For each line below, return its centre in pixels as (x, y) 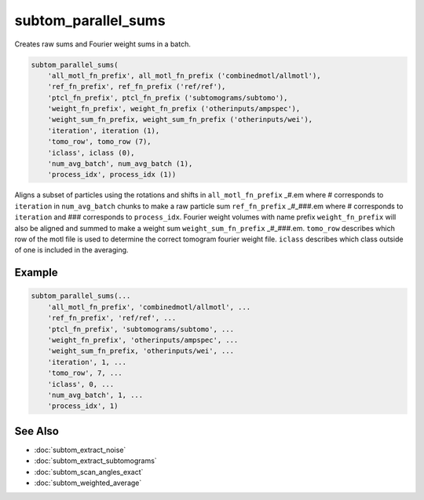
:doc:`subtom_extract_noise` (80, 450)
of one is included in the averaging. (71, 250)
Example (36, 272)
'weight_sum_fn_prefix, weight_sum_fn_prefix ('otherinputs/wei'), (180, 119)
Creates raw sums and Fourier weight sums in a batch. (103, 44)
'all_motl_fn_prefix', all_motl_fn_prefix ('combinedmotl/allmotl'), (184, 75)
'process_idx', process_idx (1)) (112, 175)
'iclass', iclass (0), (91, 153)
